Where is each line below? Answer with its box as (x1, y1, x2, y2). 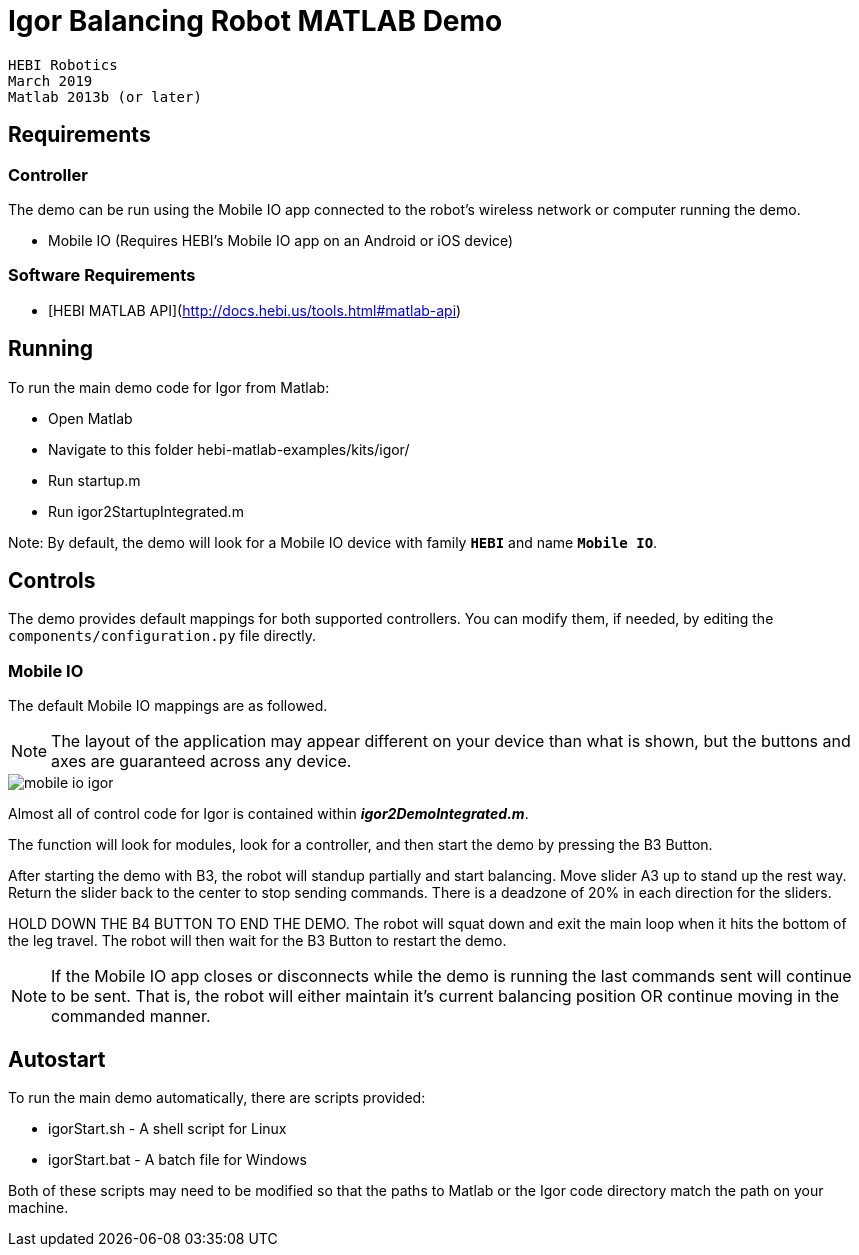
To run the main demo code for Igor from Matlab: (8, 378, 330, 396)
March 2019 (8, 72, 93, 89)
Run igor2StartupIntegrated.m (48, 502, 244, 520)
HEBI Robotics (8, 56, 118, 73)
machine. (8, 1199, 69, 1216)
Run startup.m (48, 471, 141, 489)
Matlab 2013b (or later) (8, 88, 202, 105)
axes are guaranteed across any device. (51, 751, 352, 772)
